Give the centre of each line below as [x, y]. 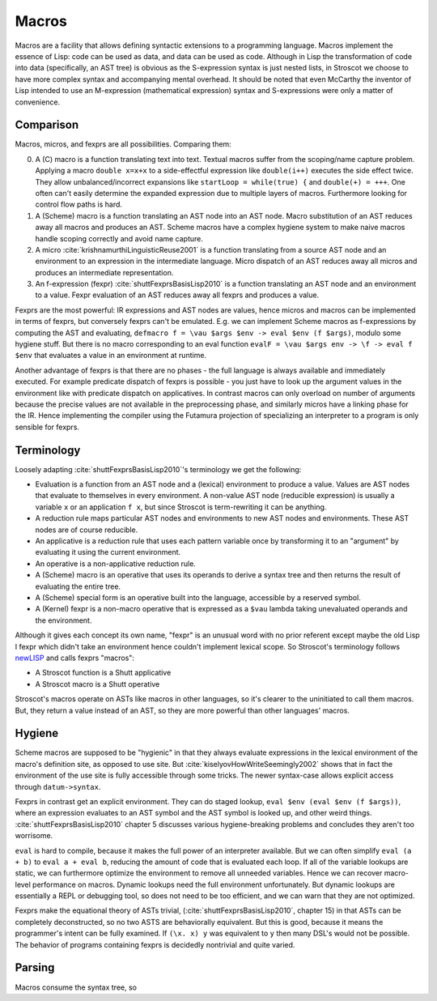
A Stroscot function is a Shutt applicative [103, 673]
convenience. [38, 102]
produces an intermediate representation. [104, 272]
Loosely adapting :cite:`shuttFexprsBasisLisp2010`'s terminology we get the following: [158, 469]
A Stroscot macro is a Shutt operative [98, 684]
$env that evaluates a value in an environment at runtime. [110, 356]
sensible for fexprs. [47, 427]
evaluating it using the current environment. [108, 552]
